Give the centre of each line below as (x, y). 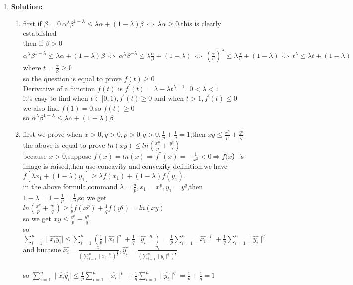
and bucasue (42, 249)
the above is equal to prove (64, 144)
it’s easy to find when (56, 98)
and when (169, 98)
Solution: (27, 6)
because (35, 155)
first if (32, 23)
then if (33, 42)
